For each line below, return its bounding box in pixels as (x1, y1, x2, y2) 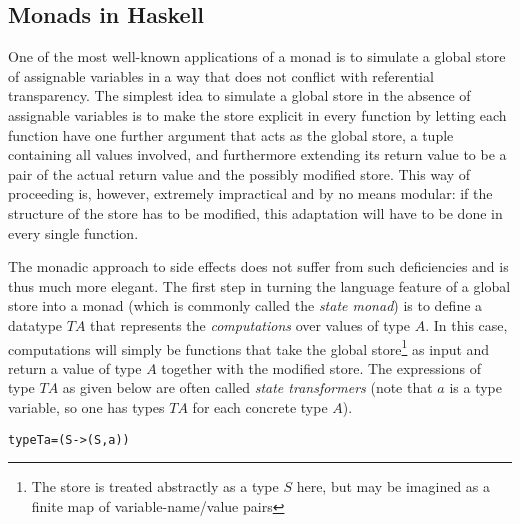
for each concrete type (192, 396, 328, 417)
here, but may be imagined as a (296, 476, 491, 497)
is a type (449, 377, 502, 398)
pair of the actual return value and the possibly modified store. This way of (8, 163, 471, 184)
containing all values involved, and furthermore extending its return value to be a (8, 144, 507, 165)
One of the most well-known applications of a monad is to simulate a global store (8, 46, 506, 67)
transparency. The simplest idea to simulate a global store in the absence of (8, 85, 471, 106)
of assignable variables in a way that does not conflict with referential (8, 65, 434, 86)
